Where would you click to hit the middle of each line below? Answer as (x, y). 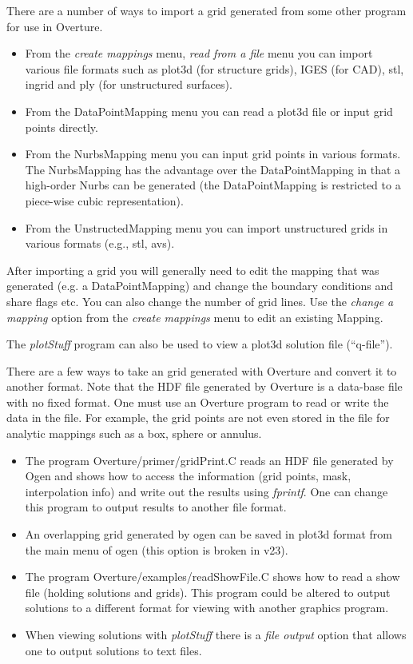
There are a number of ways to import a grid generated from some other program (206, 10)
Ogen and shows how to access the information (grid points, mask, (188, 476)
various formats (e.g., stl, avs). (100, 243)
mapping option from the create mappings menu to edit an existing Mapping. (195, 317)
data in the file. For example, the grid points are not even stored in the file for (198, 417)
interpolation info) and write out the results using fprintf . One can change (206, 491)
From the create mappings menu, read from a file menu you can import (199, 53)
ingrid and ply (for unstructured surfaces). (129, 84)
